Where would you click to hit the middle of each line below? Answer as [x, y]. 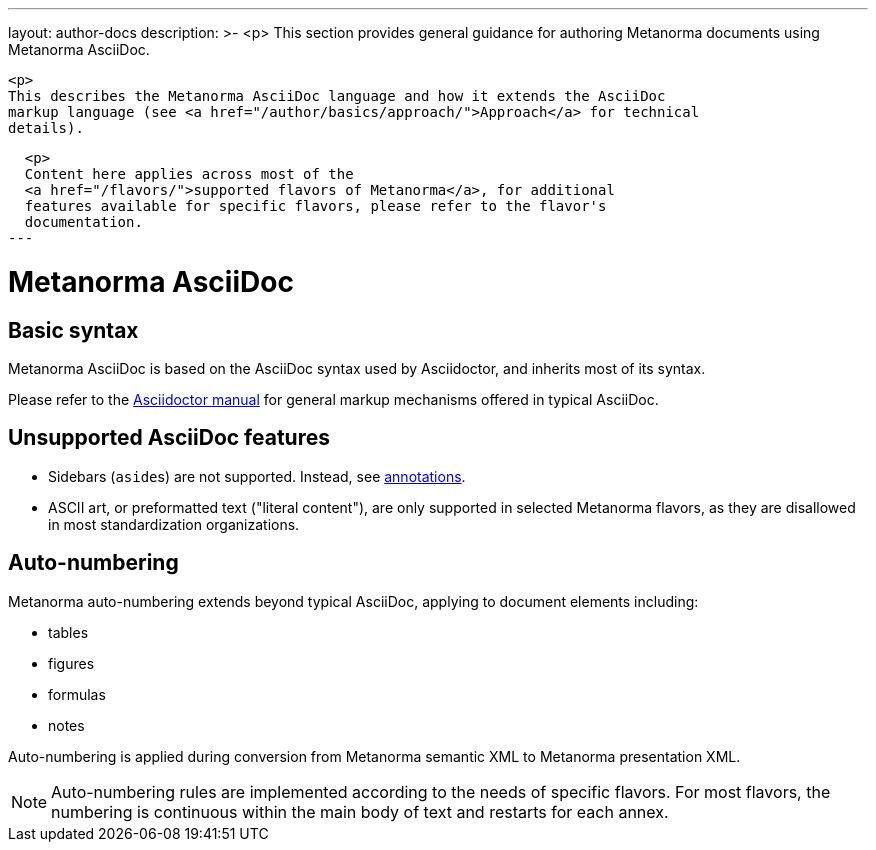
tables [68, 632]
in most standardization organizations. [174, 524]
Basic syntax [73, 330]
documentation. [83, 222]
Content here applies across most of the [189, 174]
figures [71, 663]
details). [46, 128]
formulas [77, 694]
